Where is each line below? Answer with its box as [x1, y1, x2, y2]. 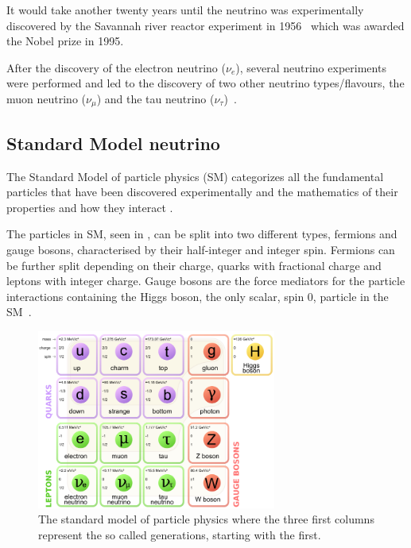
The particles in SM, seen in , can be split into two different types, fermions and [6, 226, 397, 242]
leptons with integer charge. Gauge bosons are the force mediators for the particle [6, 272, 405, 289]
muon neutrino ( [6, 90, 87, 106]
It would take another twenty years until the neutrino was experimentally [6, 2, 364, 17]
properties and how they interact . [6, 199, 173, 215]
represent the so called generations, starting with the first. [38, 526, 321, 542]
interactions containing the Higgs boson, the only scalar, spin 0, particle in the [6, 288, 389, 304]
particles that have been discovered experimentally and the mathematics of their [6, 183, 398, 200]
